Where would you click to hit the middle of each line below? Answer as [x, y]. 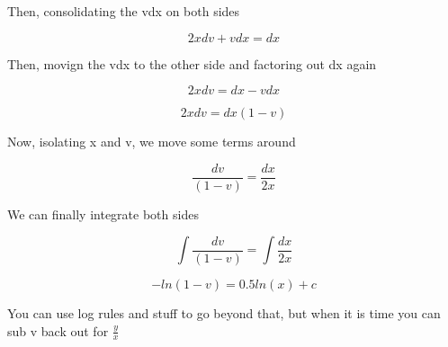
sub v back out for [58, 330]
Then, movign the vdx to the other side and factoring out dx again [192, 63]
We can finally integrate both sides [103, 214]
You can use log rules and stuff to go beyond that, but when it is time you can [224, 313]
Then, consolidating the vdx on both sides [124, 11]
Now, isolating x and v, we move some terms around [152, 142]
